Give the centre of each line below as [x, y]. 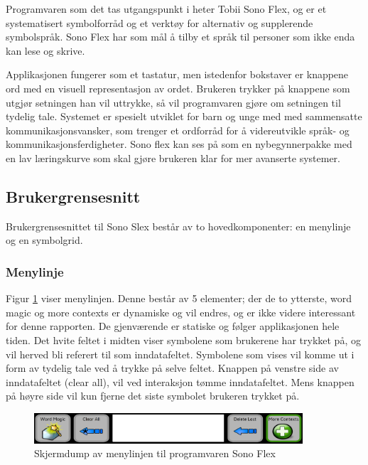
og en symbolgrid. [44, 240]
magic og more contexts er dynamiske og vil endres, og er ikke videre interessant [181, 312]
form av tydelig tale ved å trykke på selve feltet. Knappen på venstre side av [172, 368]
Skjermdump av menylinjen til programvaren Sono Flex [155, 453]
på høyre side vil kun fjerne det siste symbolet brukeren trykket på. [153, 396]
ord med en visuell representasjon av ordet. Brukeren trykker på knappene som [178, 88]
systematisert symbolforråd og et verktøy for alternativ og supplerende [159, 22]
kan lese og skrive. [45, 50]
